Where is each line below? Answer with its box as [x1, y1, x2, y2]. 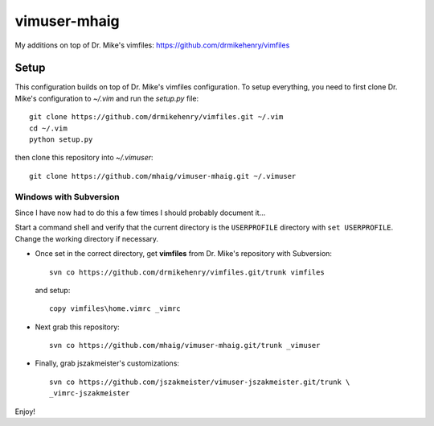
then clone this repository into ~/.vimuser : [14, 153, 154, 163]
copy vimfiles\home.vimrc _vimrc [49, 304, 181, 313]
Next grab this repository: [35, 322, 120, 332]
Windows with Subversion [14, 191, 120, 202]
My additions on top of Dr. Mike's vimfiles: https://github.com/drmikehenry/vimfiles [14, 40, 290, 50]
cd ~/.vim [29, 123, 68, 133]
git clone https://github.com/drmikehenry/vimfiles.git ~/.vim [29, 113, 284, 122]
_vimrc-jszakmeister [49, 389, 130, 398]
